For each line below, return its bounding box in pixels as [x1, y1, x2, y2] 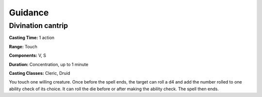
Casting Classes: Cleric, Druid [9, 70, 70, 76]
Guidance [9, 7, 49, 18]
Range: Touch [9, 43, 37, 49]
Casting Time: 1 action [9, 35, 55, 41]
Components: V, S [9, 53, 46, 58]
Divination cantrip [9, 21, 68, 30]
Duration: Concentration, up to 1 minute [9, 61, 88, 67]
